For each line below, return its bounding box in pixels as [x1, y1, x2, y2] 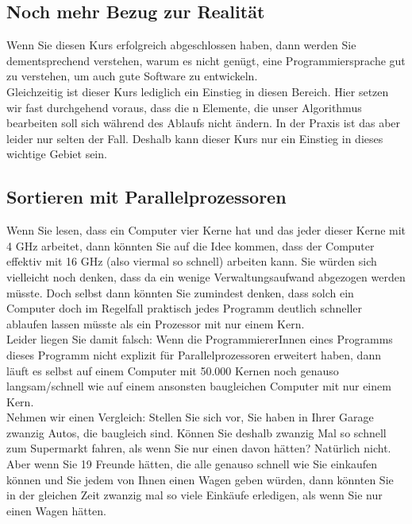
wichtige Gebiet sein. [6, 146, 107, 162]
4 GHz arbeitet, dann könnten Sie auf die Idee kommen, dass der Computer [6, 237, 375, 254]
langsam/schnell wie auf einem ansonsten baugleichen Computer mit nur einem [6, 378, 391, 394]
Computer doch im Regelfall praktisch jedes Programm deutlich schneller [6, 300, 363, 316]
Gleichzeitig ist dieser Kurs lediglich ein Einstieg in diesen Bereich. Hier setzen [6, 83, 389, 99]
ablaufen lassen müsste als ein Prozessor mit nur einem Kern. [6, 315, 305, 332]
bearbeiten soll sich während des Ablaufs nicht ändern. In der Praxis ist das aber [6, 115, 401, 131]
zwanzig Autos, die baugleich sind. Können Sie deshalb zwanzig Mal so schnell [6, 424, 387, 441]
